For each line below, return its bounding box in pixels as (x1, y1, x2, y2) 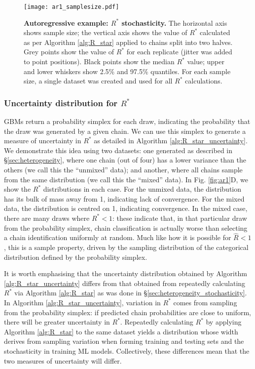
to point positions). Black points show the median (24, 56, 175, 67)
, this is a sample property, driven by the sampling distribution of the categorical (4, 242, 249, 252)
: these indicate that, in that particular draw (112, 212, 247, 223)
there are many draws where (4, 212, 90, 223)
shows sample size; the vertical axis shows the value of (24, 27, 187, 38)
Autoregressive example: (24, 17, 109, 28)
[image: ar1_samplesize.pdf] (24, 3, 119, 10)
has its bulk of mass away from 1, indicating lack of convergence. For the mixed (4, 193, 245, 204)
